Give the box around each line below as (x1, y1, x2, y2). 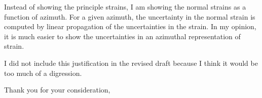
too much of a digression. (4, 67, 82, 78)
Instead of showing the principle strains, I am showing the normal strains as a (4, 2, 246, 12)
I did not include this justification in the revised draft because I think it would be (4, 57, 258, 68)
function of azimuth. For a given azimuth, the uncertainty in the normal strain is (4, 11, 255, 22)
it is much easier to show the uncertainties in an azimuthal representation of (4, 31, 241, 41)
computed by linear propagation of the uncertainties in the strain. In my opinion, (4, 21, 256, 32)
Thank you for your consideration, (4, 84, 110, 95)
